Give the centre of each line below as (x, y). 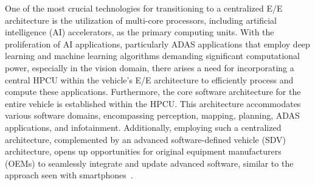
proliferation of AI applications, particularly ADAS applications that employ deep (157, 44)
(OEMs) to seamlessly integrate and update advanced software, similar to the (149, 163)
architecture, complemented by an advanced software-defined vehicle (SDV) (145, 139)
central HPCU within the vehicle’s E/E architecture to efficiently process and (149, 79)
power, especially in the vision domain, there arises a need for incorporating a (150, 67)
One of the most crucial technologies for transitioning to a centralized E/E (144, 8)
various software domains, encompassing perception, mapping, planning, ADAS (152, 115)
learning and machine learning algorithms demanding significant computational (152, 56)
